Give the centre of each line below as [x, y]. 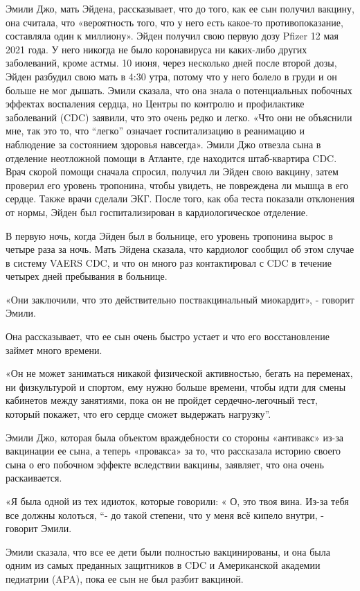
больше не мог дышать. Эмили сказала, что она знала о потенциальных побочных [179, 90]
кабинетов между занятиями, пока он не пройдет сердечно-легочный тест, [162, 400]
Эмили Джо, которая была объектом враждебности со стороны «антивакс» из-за [174, 437]
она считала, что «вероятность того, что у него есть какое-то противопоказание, [174, 22]
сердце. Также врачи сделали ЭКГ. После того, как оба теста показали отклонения [180, 199]
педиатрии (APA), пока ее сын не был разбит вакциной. [125, 578]
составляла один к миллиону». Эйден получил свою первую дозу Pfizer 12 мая [172, 36]
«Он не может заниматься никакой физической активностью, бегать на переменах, [179, 373]
